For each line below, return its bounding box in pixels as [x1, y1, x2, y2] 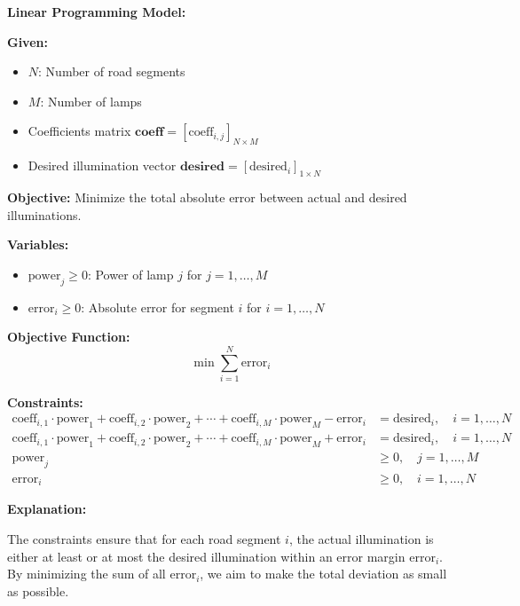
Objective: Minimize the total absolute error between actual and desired [7, 187, 407, 206]
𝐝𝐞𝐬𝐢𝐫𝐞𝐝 [179, 161, 225, 174]
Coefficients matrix [28, 122, 131, 140]
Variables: [7, 235, 69, 254]
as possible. [7, 581, 69, 600]
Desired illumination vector [28, 156, 177, 175]
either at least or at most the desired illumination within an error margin [7, 547, 406, 565]
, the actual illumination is [288, 530, 434, 548]
